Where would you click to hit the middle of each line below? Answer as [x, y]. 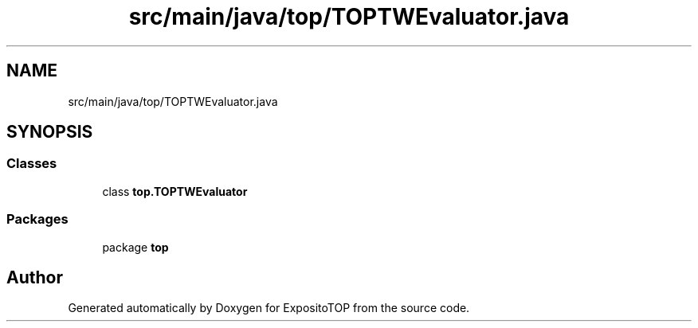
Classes [32, 164]
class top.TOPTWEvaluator [175, 191]
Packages [37, 219]
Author [35, 277]
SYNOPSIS [50, 132]
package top [135, 247]
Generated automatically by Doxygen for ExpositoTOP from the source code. [269, 308]
